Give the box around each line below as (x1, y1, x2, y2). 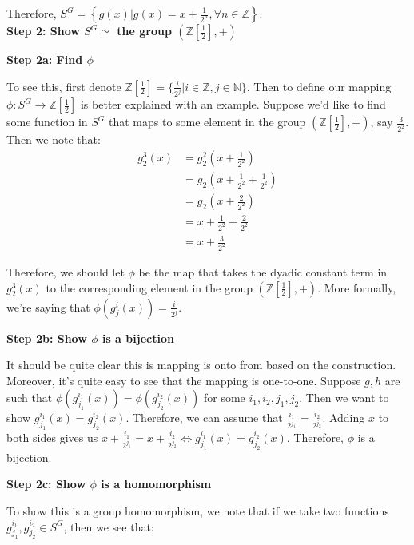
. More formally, (317, 279, 396, 296)
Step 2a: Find (6, 51, 83, 67)
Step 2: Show (6, 22, 80, 38)
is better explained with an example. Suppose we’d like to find (80, 96, 386, 113)
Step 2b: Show (6, 329, 87, 346)
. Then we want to (299, 389, 389, 406)
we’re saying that (6, 298, 90, 315)
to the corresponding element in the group (46, 279, 253, 296)
